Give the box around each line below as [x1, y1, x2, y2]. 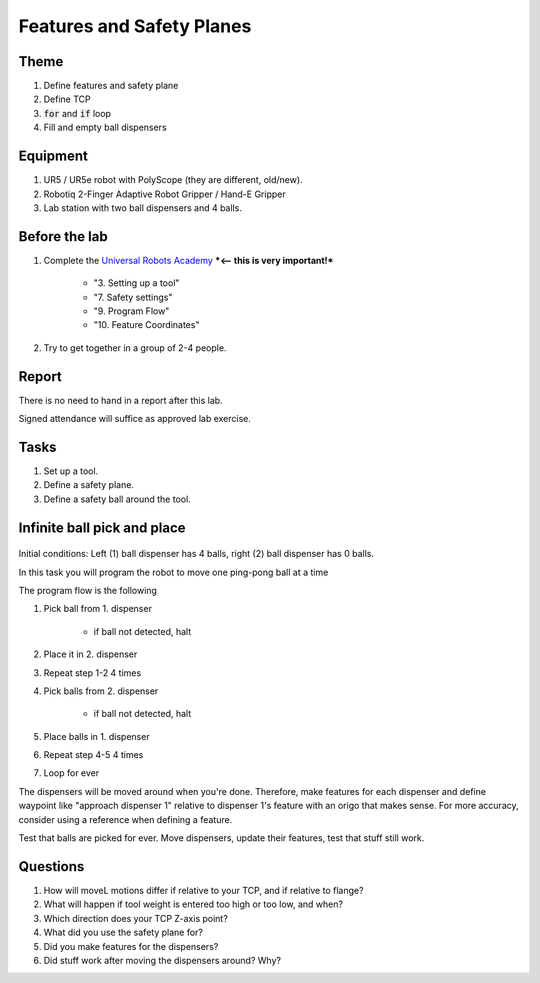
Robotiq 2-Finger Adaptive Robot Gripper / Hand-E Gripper [43, 188, 286, 200]
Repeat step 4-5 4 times [43, 749, 144, 761]
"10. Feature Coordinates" [93, 319, 200, 331]
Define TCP [43, 93, 91, 105]
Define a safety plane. [43, 479, 135, 491]
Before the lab [18, 228, 109, 245]
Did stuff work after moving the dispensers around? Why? [43, 954, 282, 966]
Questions [18, 858, 85, 875]
